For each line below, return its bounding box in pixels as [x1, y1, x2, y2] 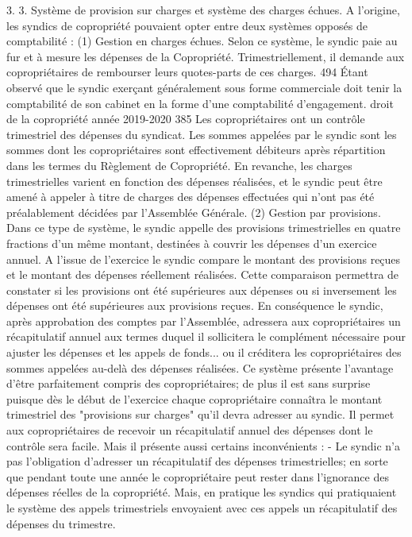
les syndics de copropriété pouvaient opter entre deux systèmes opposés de [6, 17, 368, 33]
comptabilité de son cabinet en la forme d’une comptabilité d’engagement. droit [6, 95, 394, 111]
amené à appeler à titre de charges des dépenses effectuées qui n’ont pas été [6, 188, 375, 205]
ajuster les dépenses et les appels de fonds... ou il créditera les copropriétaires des [6, 344, 402, 361]
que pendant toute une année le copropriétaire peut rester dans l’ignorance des [6, 468, 389, 485]
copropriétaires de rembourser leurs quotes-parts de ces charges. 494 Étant [6, 64, 368, 80]
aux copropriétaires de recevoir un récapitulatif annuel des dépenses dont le [6, 422, 373, 438]
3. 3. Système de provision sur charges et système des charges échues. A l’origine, [6, 2, 400, 17]
